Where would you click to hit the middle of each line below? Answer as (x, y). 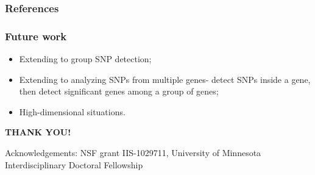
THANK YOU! (38, 132)
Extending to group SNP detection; (85, 59)
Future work (36, 36)
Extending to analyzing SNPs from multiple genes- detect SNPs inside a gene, (165, 79)
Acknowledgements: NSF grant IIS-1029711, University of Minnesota (133, 153)
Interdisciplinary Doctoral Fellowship (74, 164)
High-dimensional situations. (72, 111)
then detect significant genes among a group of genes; (119, 91)
